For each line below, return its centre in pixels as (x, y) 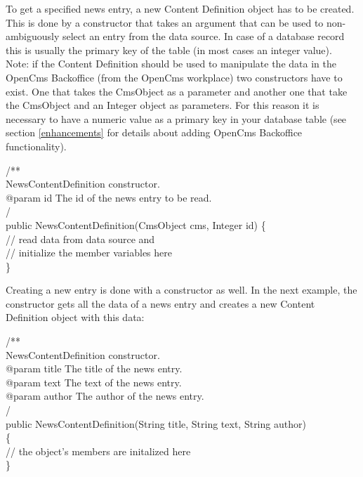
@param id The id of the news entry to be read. (109, 197)
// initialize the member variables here (89, 253)
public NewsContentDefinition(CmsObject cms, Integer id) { (136, 224)
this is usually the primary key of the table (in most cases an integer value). (169, 50)
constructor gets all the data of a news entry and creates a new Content (160, 303)
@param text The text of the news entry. (94, 382)
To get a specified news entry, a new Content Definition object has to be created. (180, 8)
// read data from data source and (80, 238)
